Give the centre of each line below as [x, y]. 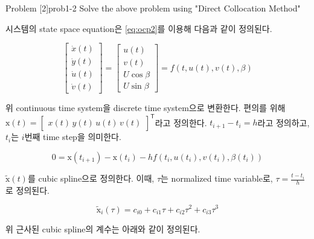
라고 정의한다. [181, 122]
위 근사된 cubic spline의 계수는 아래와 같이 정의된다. [103, 228]
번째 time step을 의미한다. [73, 137]
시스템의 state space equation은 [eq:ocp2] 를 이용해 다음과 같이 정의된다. [139, 28]
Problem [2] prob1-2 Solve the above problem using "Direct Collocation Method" [153, 8]
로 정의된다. [27, 190]
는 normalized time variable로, [217, 178]
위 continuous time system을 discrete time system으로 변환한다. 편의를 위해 [146, 108]
